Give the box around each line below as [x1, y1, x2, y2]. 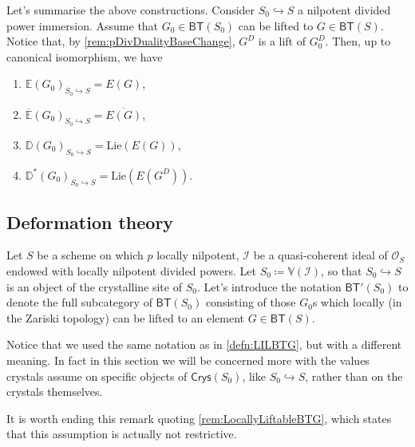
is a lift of [258, 33, 306, 49]
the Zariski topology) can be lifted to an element [6, 309, 245, 326]
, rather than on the [305, 367, 403, 384]
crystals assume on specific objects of [6, 367, 188, 384]
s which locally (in [312, 294, 402, 311]
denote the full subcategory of [6, 294, 152, 311]
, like [242, 367, 266, 384]
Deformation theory [6, 209, 174, 234]
